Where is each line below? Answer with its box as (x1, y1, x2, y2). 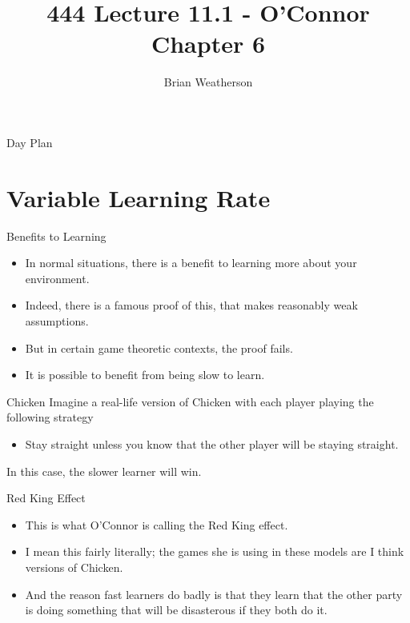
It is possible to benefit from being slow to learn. (25, 366, 265, 383)
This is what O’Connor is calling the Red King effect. (25, 516, 288, 533)
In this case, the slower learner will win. (6, 462, 202, 479)
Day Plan (6, 134, 53, 150)
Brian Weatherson (163, 74, 253, 90)
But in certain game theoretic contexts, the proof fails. (25, 339, 293, 356)
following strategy (6, 409, 94, 425)
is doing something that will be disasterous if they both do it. (25, 601, 328, 618)
